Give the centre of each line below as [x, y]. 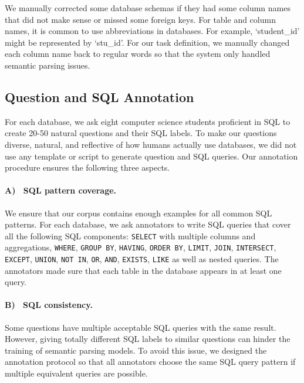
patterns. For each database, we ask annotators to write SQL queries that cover [148, 224]
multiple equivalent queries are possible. [76, 373]
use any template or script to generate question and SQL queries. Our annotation [151, 156]
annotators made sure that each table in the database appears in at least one [143, 270]
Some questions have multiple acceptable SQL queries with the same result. [141, 327]
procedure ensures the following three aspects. [87, 167]
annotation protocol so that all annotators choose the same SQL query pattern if [150, 362]
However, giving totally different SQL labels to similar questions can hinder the [148, 339]
